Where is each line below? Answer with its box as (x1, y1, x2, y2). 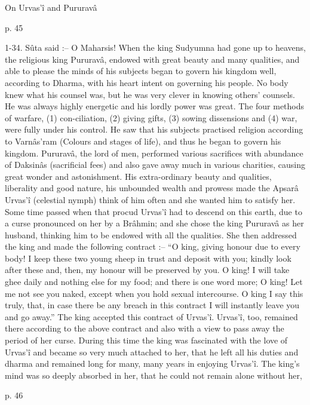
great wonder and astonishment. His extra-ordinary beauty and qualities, (5, 170, 272, 182)
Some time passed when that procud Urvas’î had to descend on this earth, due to (5, 205, 302, 217)
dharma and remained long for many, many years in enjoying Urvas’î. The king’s (5, 357, 300, 370)
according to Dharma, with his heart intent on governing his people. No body (5, 76, 288, 88)
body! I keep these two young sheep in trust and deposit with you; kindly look (5, 251, 291, 264)
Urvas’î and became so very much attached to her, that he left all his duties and (5, 345, 299, 358)
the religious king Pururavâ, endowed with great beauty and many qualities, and (5, 53, 300, 65)
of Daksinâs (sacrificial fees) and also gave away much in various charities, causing (5, 158, 305, 171)
